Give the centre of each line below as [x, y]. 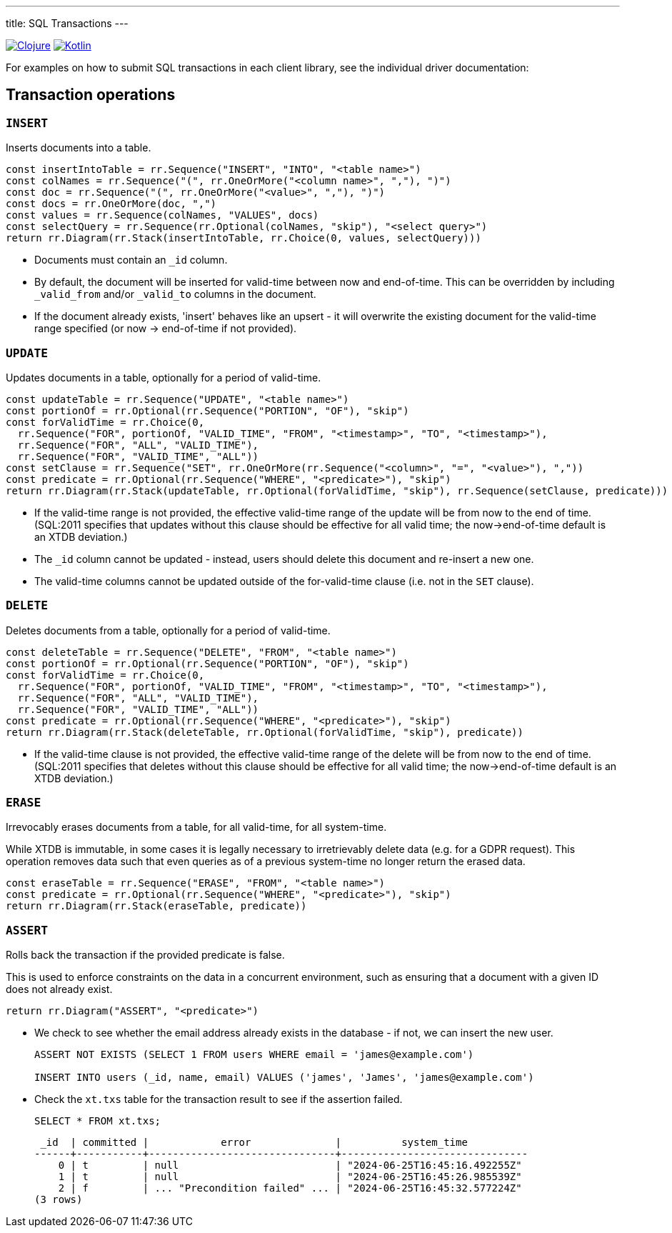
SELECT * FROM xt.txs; [98, 1121]
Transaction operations [91, 95]
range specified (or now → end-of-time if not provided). [166, 329]
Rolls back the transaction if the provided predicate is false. [145, 955]
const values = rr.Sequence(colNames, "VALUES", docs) [162, 215]
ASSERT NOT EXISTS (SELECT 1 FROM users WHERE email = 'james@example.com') [254, 1055]
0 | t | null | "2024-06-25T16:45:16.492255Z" [290, 1165]
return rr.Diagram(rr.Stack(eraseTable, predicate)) [156, 906]
